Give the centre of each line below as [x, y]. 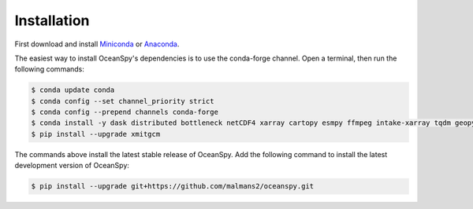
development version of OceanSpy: [72, 166]
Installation [52, 20]
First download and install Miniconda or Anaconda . [97, 44]
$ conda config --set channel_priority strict [123, 101]
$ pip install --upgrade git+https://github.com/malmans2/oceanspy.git [173, 186]
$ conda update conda [73, 90]
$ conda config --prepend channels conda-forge [125, 112]
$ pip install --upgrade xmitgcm [96, 134]
